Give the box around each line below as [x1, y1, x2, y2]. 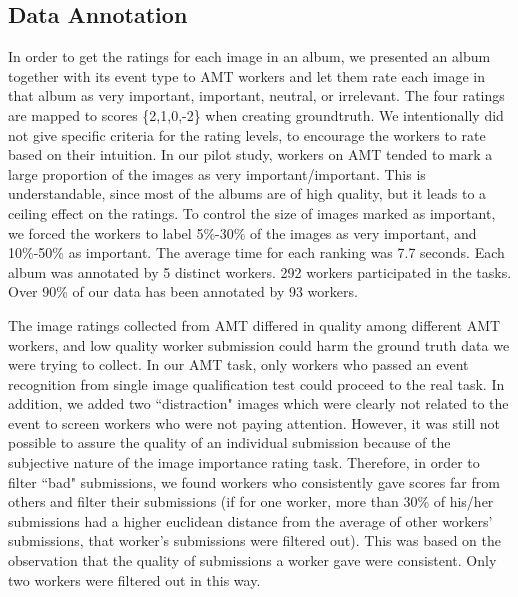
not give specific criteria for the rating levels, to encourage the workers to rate [8, 124, 486, 145]
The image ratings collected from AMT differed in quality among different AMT [8, 314, 501, 335]
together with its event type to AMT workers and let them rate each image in [8, 65, 486, 86]
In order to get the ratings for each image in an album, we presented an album [8, 46, 491, 67]
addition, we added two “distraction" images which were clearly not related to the [8, 393, 509, 414]
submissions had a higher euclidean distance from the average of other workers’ [8, 510, 493, 531]
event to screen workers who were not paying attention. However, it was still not [8, 412, 500, 433]
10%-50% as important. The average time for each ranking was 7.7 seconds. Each [8, 242, 505, 263]
